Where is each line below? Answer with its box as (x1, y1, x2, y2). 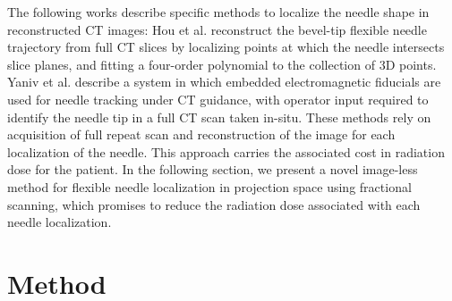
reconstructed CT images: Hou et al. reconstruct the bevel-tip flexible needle (7, 20, 427, 38)
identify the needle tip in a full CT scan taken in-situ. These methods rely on (7, 107, 431, 126)
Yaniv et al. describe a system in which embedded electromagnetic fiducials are (7, 72, 441, 91)
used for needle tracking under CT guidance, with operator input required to (7, 89, 429, 108)
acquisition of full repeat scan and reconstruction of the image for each (7, 125, 396, 144)
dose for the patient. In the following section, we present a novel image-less (7, 160, 418, 179)
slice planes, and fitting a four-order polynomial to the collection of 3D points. (7, 54, 437, 73)
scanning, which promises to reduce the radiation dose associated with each (7, 195, 421, 213)
